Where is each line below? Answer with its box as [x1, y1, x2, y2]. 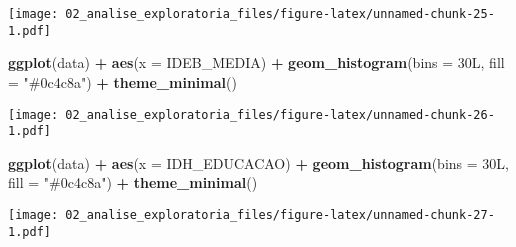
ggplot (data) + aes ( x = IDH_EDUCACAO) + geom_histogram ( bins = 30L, [8, 152, 509, 173]
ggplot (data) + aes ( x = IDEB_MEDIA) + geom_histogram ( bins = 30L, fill [8, 52, 505, 73]
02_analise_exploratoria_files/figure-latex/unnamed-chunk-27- [65, 208, 495, 222]
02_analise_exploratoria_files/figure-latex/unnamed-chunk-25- [65, 7, 495, 21]
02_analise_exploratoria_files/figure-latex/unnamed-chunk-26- [65, 107, 495, 122]
